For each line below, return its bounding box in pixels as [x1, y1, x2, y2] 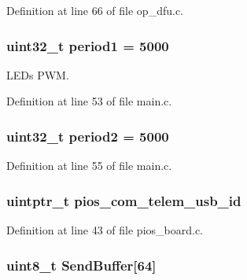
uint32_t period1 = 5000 [6, 35, 169, 55]
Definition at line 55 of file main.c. [6, 157, 172, 174]
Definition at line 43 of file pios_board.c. [6, 222, 204, 238]
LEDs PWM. [6, 66, 69, 83]
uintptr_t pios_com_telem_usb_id [6, 190, 241, 210]
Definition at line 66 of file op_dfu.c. [6, 2, 184, 18]
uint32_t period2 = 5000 [6, 126, 169, 146]
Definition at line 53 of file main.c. [6, 93, 172, 109]
